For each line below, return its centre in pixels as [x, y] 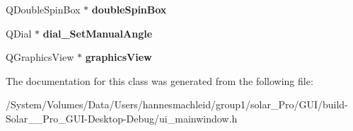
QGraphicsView [40, 57]
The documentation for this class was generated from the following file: [160, 80]
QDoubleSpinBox [43, 9]
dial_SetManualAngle [98, 33]
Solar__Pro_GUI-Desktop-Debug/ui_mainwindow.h [122, 118]
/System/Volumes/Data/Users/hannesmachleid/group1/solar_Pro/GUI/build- [177, 104]
